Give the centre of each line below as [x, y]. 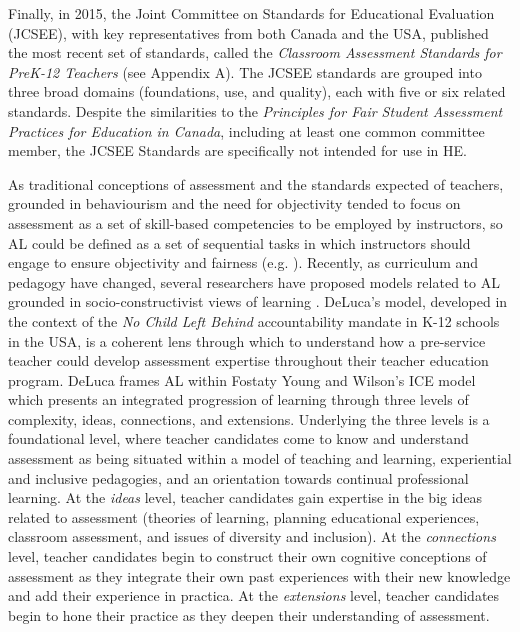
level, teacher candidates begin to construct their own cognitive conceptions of [247, 556]
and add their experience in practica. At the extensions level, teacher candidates [254, 595]
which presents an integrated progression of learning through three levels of [238, 399]
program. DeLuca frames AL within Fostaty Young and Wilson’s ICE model [242, 379]
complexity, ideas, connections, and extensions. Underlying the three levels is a [249, 418]
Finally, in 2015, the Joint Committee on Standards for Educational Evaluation [251, 13]
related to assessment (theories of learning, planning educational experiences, [244, 516]
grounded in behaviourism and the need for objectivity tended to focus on [234, 203]
